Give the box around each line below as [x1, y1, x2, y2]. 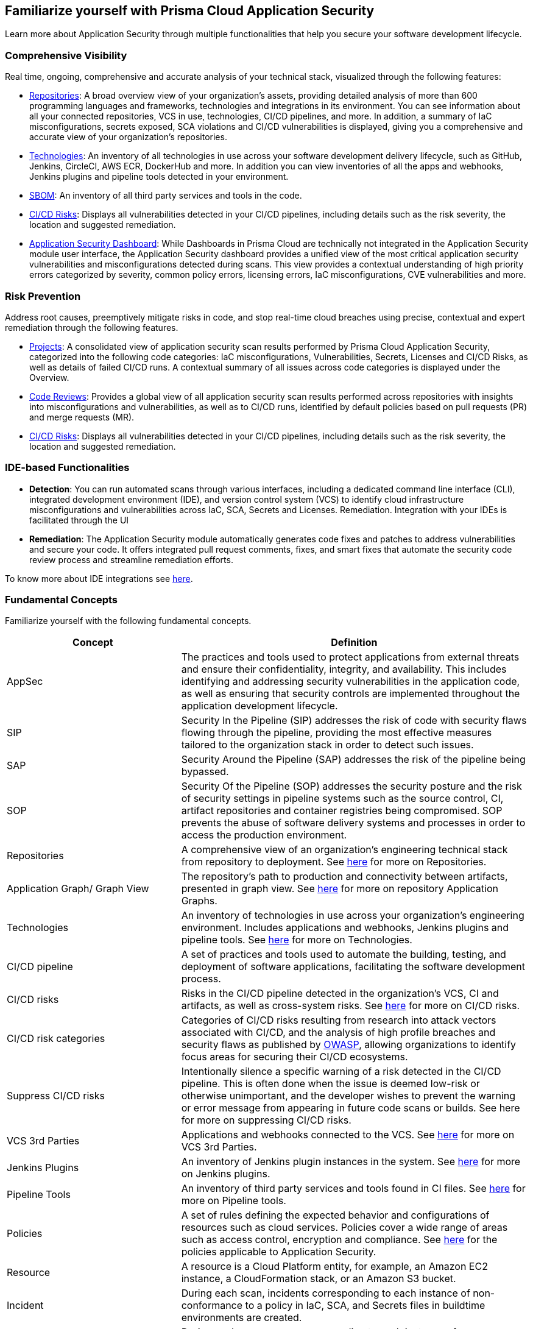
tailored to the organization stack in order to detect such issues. [181, 739, 474, 751]
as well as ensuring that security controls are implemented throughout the [181, 687, 520, 700]
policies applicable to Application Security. [181, 1246, 376, 1258]
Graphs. [181, 895, 217, 907]
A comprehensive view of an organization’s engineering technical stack [181, 843, 508, 856]
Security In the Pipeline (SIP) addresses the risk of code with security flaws [181, 714, 527, 727]
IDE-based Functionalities [5, 461, 130, 474]
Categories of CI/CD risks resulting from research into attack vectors [181, 1014, 496, 1027]
